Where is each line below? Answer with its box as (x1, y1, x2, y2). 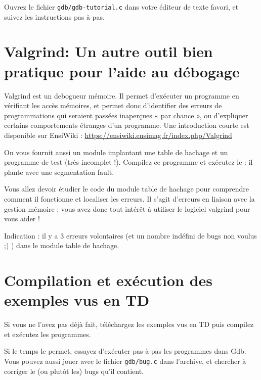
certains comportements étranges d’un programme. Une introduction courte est (4, 120, 249, 130)
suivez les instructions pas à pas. (4, 11, 105, 22)
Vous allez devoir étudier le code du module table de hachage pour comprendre (4, 183, 249, 194)
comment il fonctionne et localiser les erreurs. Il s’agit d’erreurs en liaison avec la (4, 193, 255, 204)
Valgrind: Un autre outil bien (4, 41, 213, 62)
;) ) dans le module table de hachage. (4, 240, 119, 251)
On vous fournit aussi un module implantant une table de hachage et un (4, 147, 228, 157)
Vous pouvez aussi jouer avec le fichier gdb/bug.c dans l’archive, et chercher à (4, 355, 246, 366)
